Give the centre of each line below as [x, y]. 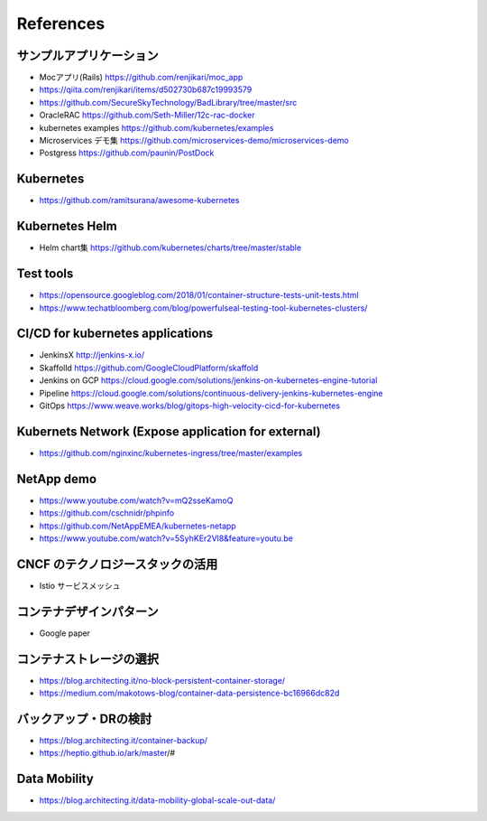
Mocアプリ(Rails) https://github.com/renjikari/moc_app [141, 78]
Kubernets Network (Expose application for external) [169, 431]
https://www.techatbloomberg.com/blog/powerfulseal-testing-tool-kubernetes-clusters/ [203, 308]
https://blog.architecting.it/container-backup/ [123, 740]
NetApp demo [57, 479]
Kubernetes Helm [67, 226]
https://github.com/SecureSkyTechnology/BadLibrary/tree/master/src [168, 102]
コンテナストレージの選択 [88, 659]
